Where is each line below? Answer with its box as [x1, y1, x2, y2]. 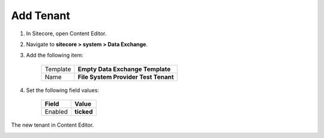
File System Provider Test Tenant [77, 72, 174, 81]
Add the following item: [26, 51, 83, 59]
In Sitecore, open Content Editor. [26, 30, 107, 37]
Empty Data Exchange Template [77, 65, 171, 73]
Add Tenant [11, 9, 70, 22]
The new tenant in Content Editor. [11, 121, 94, 128]
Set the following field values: [26, 87, 99, 94]
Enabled [44, 108, 68, 116]
